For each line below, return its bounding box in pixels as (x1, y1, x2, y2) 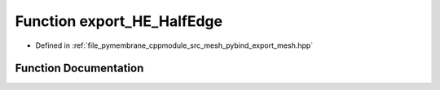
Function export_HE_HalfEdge (15, 12, 223, 30)
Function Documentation (15, 62, 144, 75)
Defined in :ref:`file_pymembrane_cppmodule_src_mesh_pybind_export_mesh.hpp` (35, 41, 314, 50)
